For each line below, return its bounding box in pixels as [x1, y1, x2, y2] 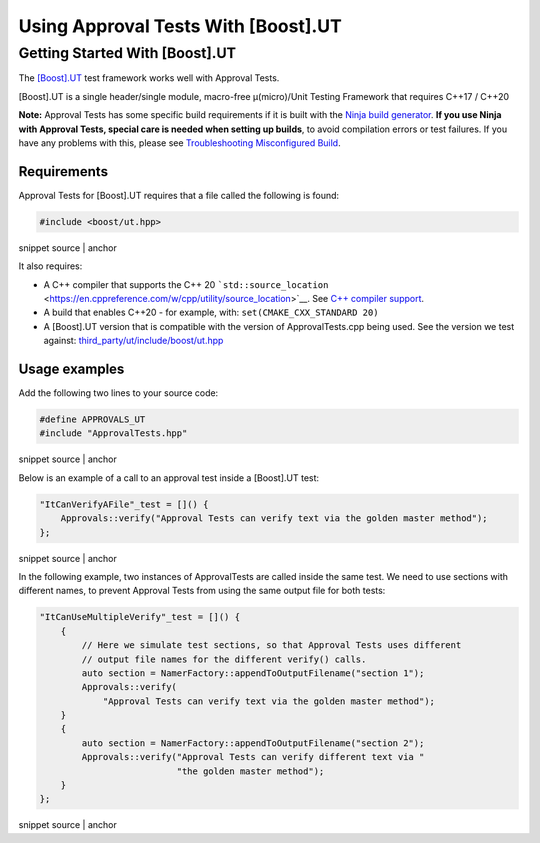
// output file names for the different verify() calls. [81, 653, 367, 665]
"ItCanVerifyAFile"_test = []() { [39, 498, 209, 510]
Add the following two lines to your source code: [18, 387, 219, 399]
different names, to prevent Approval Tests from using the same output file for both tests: [18, 585, 386, 597]
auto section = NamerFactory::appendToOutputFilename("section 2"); [81, 737, 425, 749]
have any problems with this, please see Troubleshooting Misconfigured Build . [18, 136, 341, 149]
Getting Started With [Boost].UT [18, 44, 237, 62]
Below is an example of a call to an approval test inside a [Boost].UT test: [18, 471, 320, 484]
